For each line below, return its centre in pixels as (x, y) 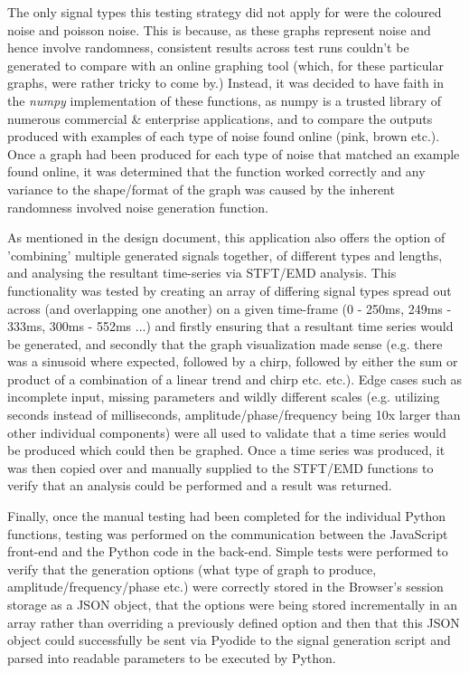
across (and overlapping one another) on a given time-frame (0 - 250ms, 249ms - (230, 308)
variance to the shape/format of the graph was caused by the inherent (201, 189)
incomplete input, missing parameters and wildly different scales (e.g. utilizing (224, 397)
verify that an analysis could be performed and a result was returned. (200, 485)
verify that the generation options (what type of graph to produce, (192, 569)
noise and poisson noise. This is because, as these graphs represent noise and (219, 29)
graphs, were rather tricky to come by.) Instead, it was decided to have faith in (226, 83)
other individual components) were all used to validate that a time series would (227, 432)
